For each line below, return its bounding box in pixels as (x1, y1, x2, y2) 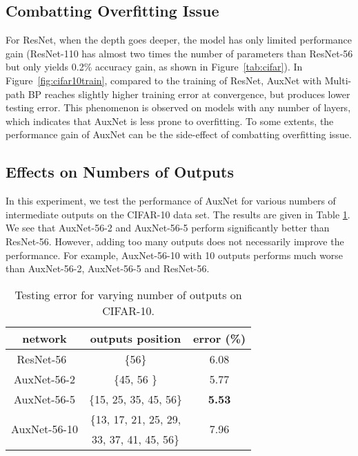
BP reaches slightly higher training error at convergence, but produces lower (28, 86, 350, 101)
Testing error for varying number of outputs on (14, 286, 242, 303)
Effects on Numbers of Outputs (6, 161, 234, 182)
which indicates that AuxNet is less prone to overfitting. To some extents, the (6, 113, 334, 128)
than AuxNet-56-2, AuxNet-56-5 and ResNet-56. (6, 261, 210, 276)
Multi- (324, 73, 352, 87)
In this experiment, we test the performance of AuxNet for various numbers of (6, 193, 336, 208)
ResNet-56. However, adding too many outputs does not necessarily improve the (6, 234, 344, 248)
